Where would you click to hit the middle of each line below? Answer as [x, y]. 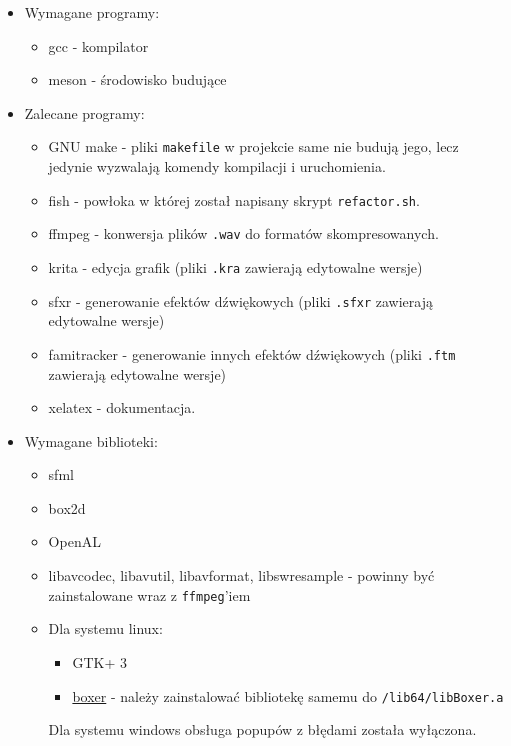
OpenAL [74, 541]
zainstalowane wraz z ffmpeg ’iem [149, 594]
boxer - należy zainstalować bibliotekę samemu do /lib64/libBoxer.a [288, 695]
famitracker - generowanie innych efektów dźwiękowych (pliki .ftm [252, 353]
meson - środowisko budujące [137, 79]
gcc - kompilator [98, 45]
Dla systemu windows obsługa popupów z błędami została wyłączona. [262, 729]
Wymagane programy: [92, 12]
